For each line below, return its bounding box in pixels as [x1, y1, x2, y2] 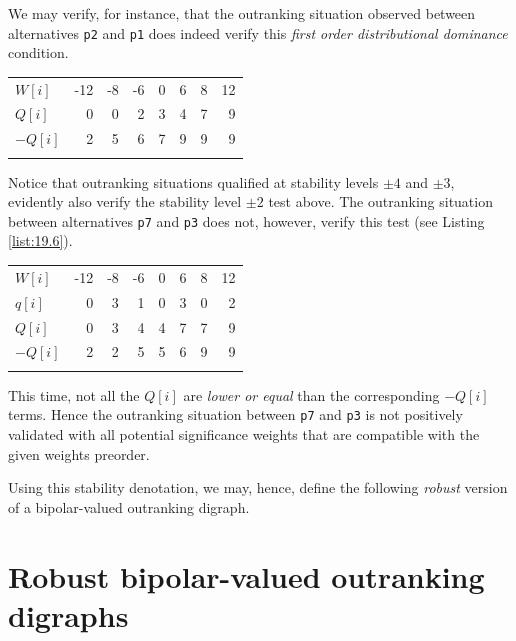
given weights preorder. [8, 443, 150, 464]
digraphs [8, 594, 129, 635]
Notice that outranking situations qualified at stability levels [8, 171, 379, 192]
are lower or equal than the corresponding [183, 384, 440, 405]
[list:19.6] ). [8, 230, 73, 251]
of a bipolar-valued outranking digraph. [8, 496, 250, 517]
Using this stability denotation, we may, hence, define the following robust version [8, 477, 508, 498]
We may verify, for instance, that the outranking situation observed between [8, 3, 476, 23]
